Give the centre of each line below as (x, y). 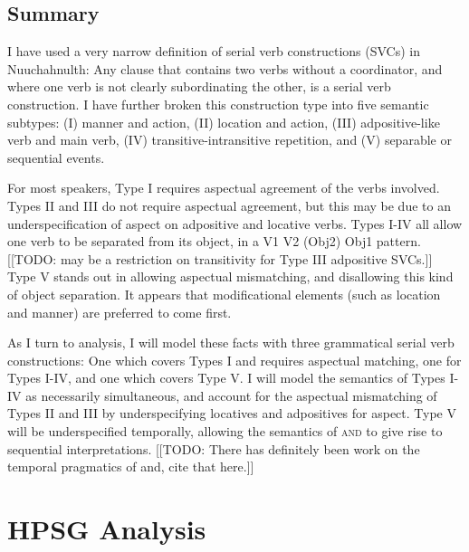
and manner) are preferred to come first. (120, 312)
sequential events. (56, 157)
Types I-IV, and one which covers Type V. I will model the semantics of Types (226, 378)
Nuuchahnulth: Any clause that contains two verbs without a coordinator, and (225, 68)
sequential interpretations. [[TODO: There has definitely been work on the (214, 448)
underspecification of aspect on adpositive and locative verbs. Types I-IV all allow (235, 223)
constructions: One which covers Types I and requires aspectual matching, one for (234, 360)
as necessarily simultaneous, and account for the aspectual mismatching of (231, 395)
